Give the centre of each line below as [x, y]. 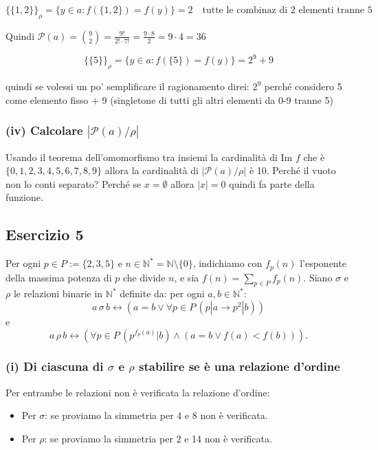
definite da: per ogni [162, 293]
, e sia [187, 277]
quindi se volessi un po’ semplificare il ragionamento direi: [127, 86]
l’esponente [323, 263]
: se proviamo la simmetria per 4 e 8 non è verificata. [156, 415]
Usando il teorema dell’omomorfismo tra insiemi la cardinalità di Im [149, 157]
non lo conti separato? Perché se [74, 183]
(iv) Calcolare [44, 130]
